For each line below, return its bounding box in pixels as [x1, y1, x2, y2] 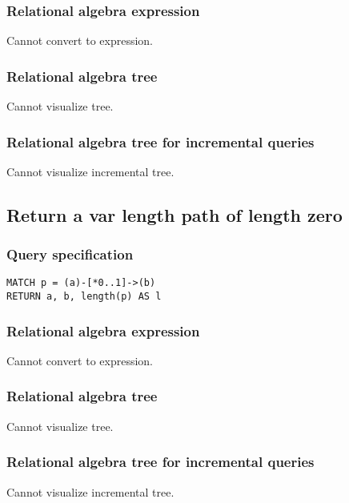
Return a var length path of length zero [6, 202, 343, 227]
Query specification [6, 244, 134, 264]
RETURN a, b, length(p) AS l [6, 291, 162, 303]
